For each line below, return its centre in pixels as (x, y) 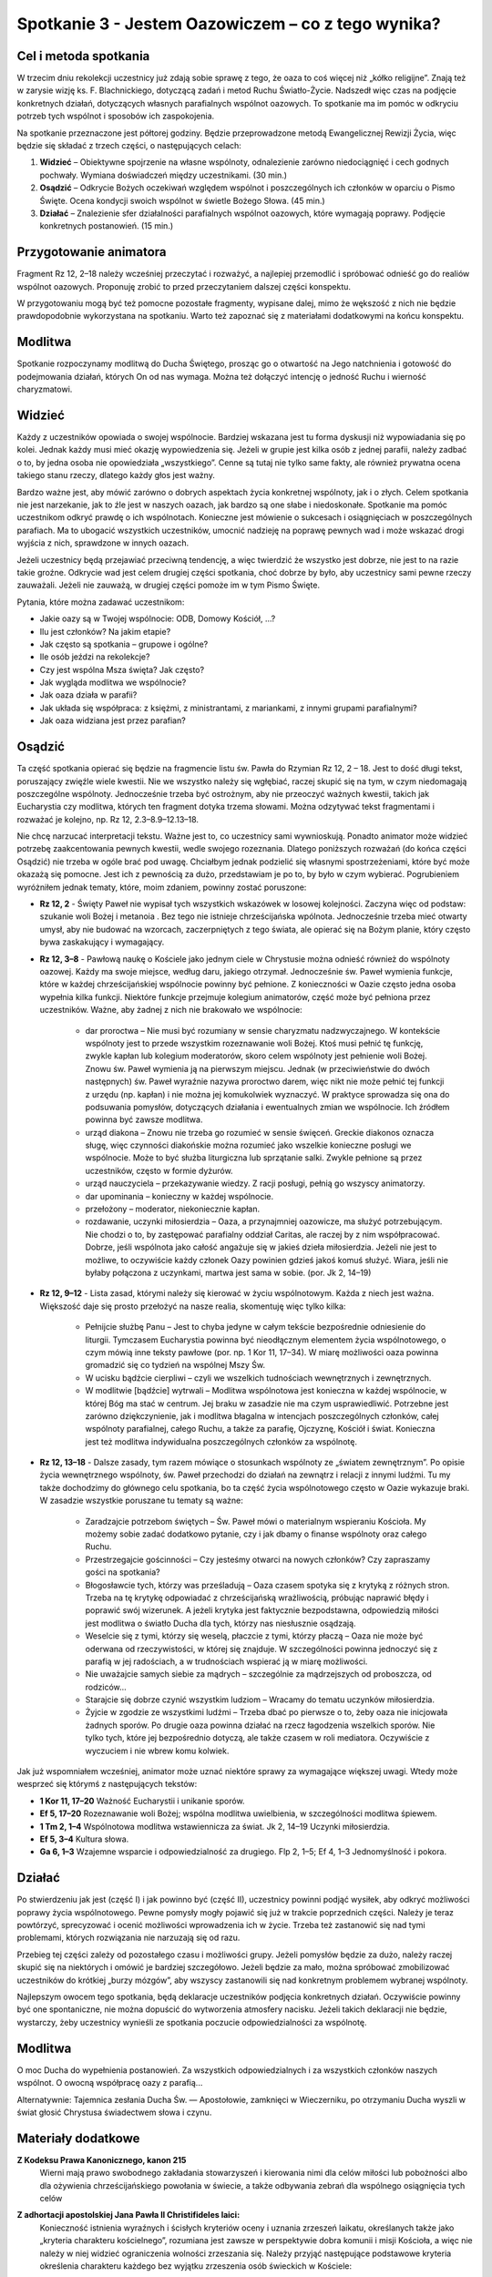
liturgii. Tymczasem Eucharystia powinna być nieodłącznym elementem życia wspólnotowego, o (266, 1340)
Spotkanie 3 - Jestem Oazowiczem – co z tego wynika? (229, 24)
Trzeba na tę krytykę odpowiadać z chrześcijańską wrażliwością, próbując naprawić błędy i (257, 1598)
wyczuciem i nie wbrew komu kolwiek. (157, 1751)
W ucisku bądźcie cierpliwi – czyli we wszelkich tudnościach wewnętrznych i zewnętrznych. (258, 1378)
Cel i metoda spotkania (83, 56)
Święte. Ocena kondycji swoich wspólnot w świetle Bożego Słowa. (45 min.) (182, 200)
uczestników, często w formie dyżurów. (159, 1170)
